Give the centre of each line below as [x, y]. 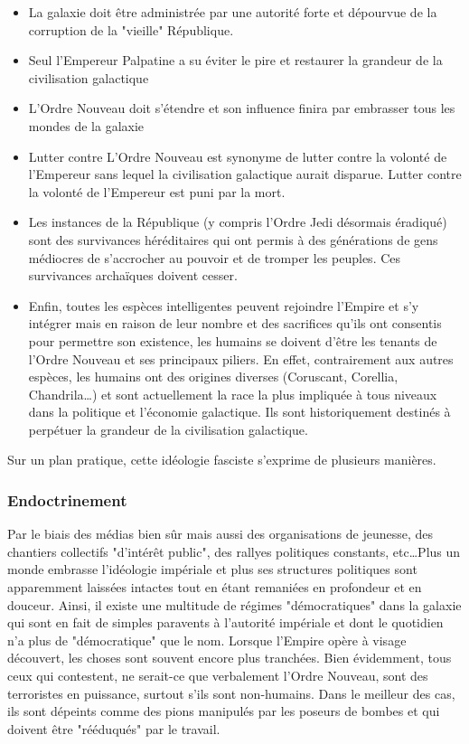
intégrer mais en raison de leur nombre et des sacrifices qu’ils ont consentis [235, 323]
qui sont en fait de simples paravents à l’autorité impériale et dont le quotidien [225, 622]
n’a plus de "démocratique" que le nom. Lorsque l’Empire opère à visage [207, 640]
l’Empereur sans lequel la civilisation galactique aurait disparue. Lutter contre [245, 174]
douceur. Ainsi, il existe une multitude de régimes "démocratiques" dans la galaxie [234, 604]
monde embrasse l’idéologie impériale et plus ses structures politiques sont [212, 569]
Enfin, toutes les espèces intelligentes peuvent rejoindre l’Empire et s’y [224, 305]
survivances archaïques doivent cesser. [133, 275]
